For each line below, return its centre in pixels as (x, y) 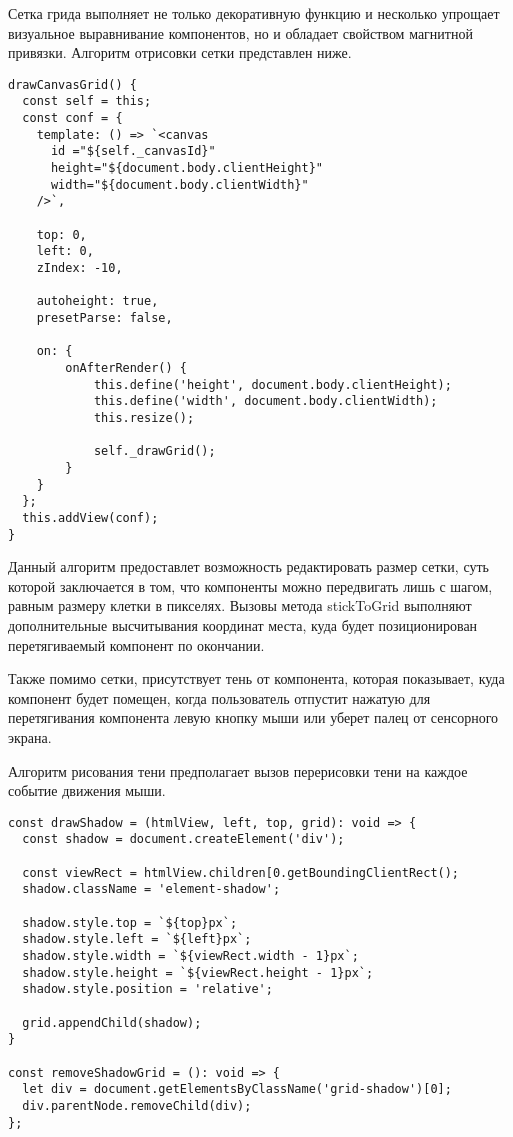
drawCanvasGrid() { (72, 84)
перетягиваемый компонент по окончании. (136, 644)
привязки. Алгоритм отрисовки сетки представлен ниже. (180, 52)
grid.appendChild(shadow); (112, 1022)
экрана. (30, 736)
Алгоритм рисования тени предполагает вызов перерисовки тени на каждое (238, 770)
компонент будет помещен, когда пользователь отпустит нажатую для (219, 697)
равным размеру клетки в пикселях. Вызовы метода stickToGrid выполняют (240, 605)
